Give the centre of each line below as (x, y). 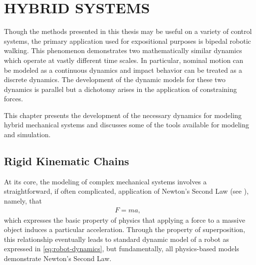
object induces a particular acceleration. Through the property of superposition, (125, 229)
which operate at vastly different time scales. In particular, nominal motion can (124, 60)
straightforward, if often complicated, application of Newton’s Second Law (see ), (126, 191)
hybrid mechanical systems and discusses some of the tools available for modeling (127, 125)
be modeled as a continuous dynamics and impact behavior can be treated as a (123, 70)
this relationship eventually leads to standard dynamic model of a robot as (117, 239)
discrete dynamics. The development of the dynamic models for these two (115, 79)
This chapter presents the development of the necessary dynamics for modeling (123, 115)
